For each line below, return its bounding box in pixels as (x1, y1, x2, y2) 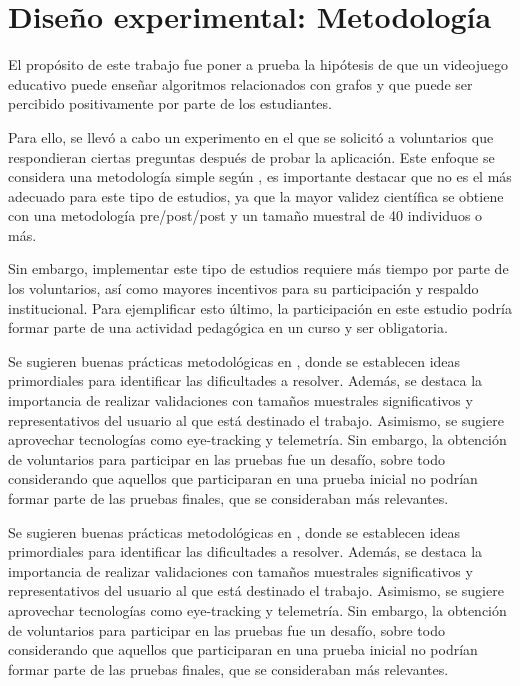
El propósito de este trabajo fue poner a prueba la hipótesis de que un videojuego (8, 54, 509, 75)
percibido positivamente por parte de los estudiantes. (8, 93, 332, 114)
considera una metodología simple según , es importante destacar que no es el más (8, 166, 512, 187)
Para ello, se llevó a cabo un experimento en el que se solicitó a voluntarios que (8, 126, 494, 147)
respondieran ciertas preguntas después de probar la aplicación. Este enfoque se (8, 146, 495, 167)
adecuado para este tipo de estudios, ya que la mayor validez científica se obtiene (8, 185, 504, 206)
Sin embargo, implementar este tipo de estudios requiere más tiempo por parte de (8, 258, 509, 279)
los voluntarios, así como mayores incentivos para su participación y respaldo (8, 278, 479, 299)
